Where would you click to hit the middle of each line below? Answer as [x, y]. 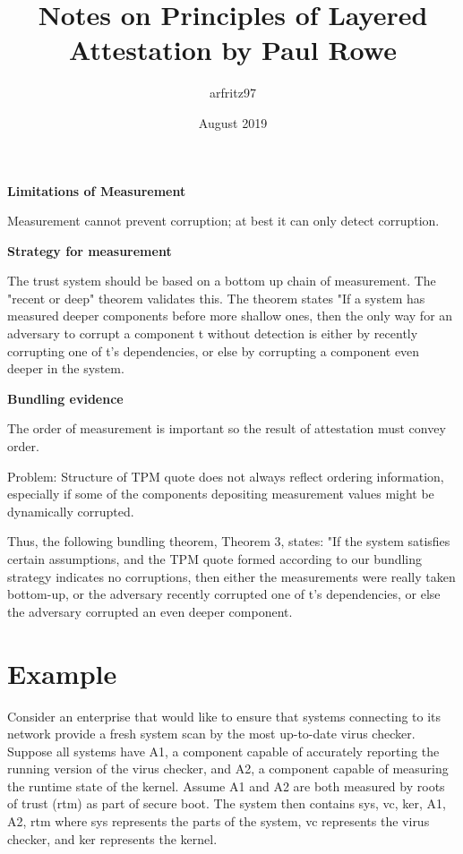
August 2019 [233, 122]
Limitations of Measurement [97, 190]
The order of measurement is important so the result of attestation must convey [227, 428]
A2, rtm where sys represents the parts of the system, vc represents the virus [219, 821]
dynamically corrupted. [71, 511]
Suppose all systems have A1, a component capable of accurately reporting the [223, 751]
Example [62, 673]
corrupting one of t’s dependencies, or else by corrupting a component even [214, 350]
